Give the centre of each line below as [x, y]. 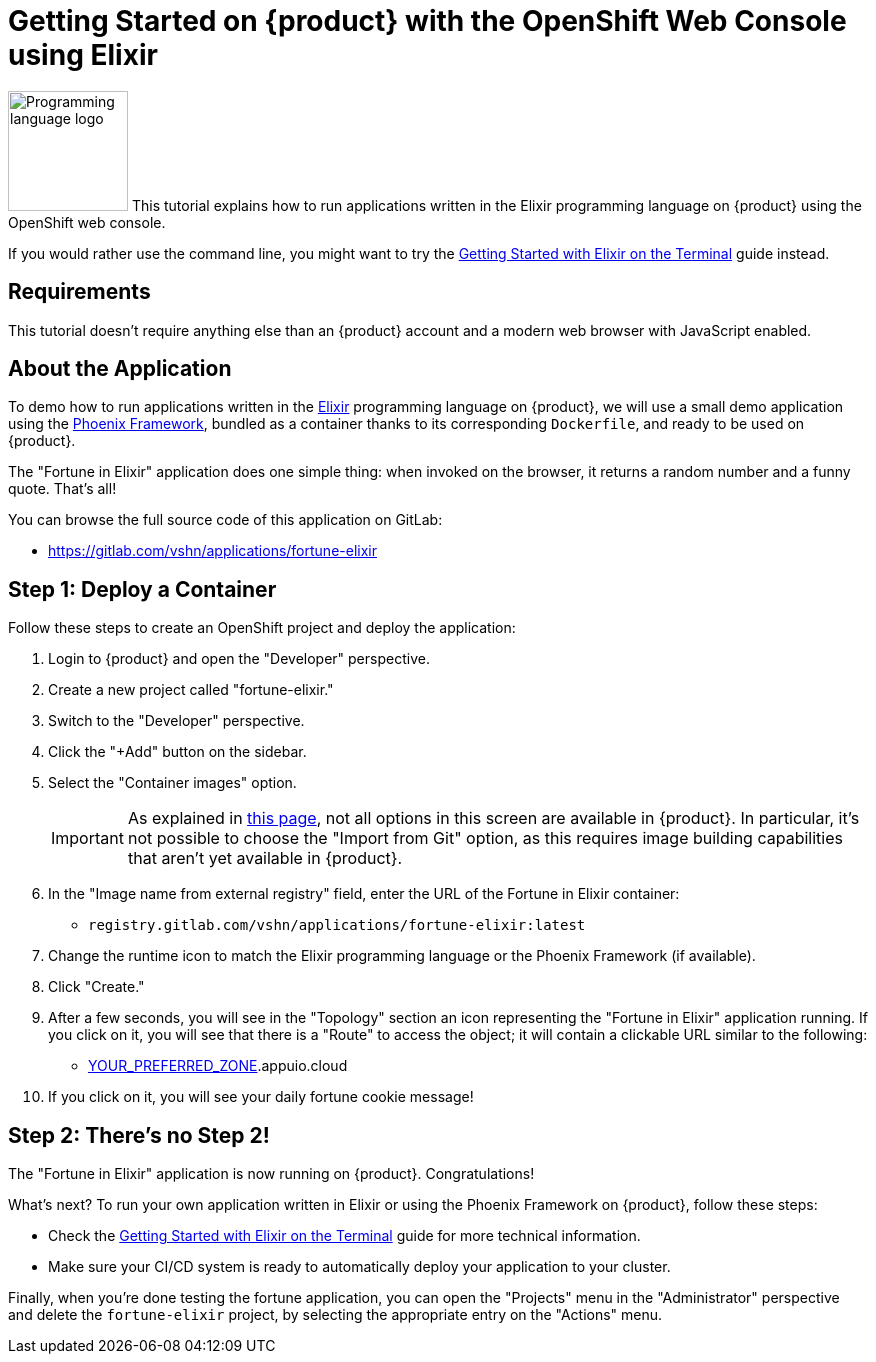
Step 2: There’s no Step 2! [139, 1135]
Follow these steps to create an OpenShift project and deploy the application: [262, 628]
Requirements [79, 292]
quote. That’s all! [62, 489]
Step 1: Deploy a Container [142, 589]
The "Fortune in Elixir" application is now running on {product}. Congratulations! [271, 1174]
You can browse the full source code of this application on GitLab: [225, 520]
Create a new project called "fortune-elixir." [191, 690]
